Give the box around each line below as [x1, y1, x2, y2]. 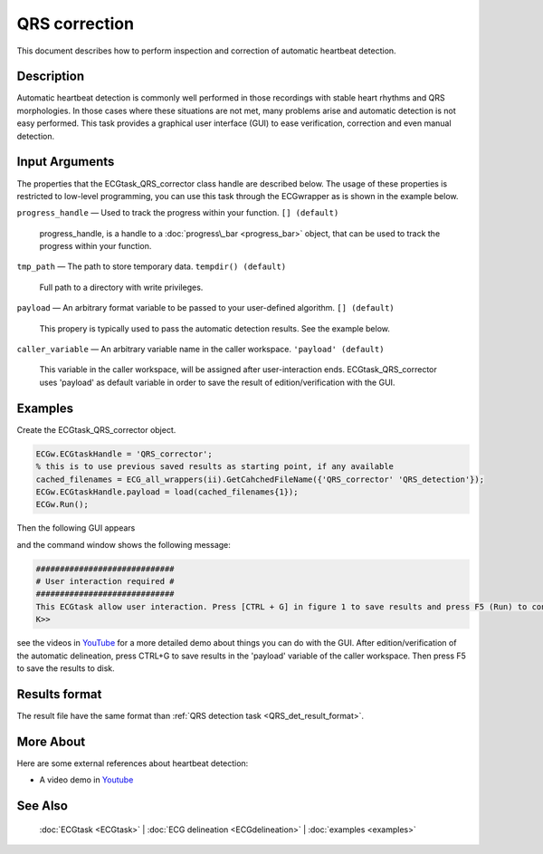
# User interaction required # [35, 576, 176, 587]
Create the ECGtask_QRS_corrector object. [16, 424, 176, 435]
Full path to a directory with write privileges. [39, 282, 204, 293]
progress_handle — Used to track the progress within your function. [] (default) [16, 207, 339, 218]
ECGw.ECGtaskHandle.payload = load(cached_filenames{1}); [35, 486, 299, 497]
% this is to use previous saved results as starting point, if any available [35, 462, 394, 472]
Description [16, 69, 85, 84]
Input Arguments [16, 154, 115, 169]
